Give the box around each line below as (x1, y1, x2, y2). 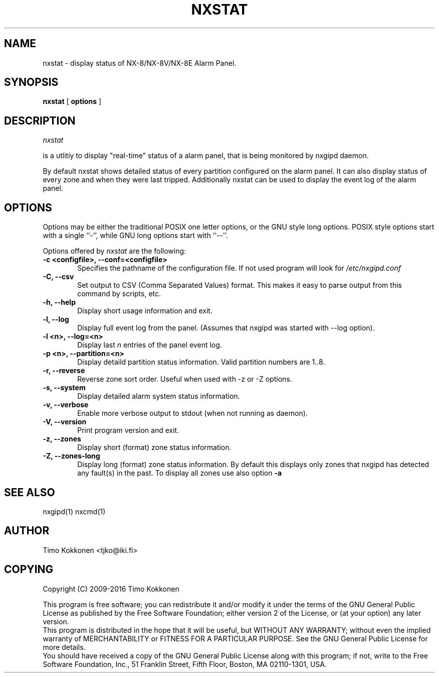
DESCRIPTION (4, 114, 76, 127)
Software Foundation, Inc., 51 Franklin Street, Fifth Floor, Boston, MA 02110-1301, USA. (43, 659, 327, 668)
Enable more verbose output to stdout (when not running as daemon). (77, 409, 308, 418)
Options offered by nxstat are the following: (43, 247, 186, 256)
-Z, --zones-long (43, 452, 100, 461)
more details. (43, 642, 86, 651)
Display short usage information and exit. (77, 306, 212, 315)
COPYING (4, 563, 54, 576)
